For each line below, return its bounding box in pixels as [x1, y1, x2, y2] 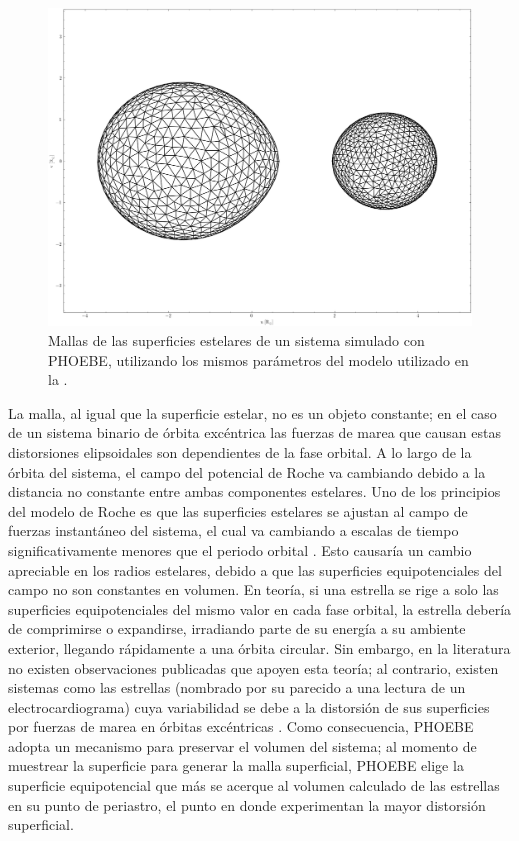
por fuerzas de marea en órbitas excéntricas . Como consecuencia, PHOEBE [8, 716, 474, 737]
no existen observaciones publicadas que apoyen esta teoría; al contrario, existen [8, 657, 499, 678]
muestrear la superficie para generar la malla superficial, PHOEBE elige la [8, 755, 464, 776]
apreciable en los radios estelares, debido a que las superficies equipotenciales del [8, 559, 502, 580]
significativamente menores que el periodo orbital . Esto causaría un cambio [8, 539, 472, 560]
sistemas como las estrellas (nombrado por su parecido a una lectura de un [8, 677, 466, 698]
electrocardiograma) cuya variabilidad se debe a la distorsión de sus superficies [8, 696, 490, 717]
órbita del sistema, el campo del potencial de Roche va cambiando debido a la [8, 461, 486, 482]
